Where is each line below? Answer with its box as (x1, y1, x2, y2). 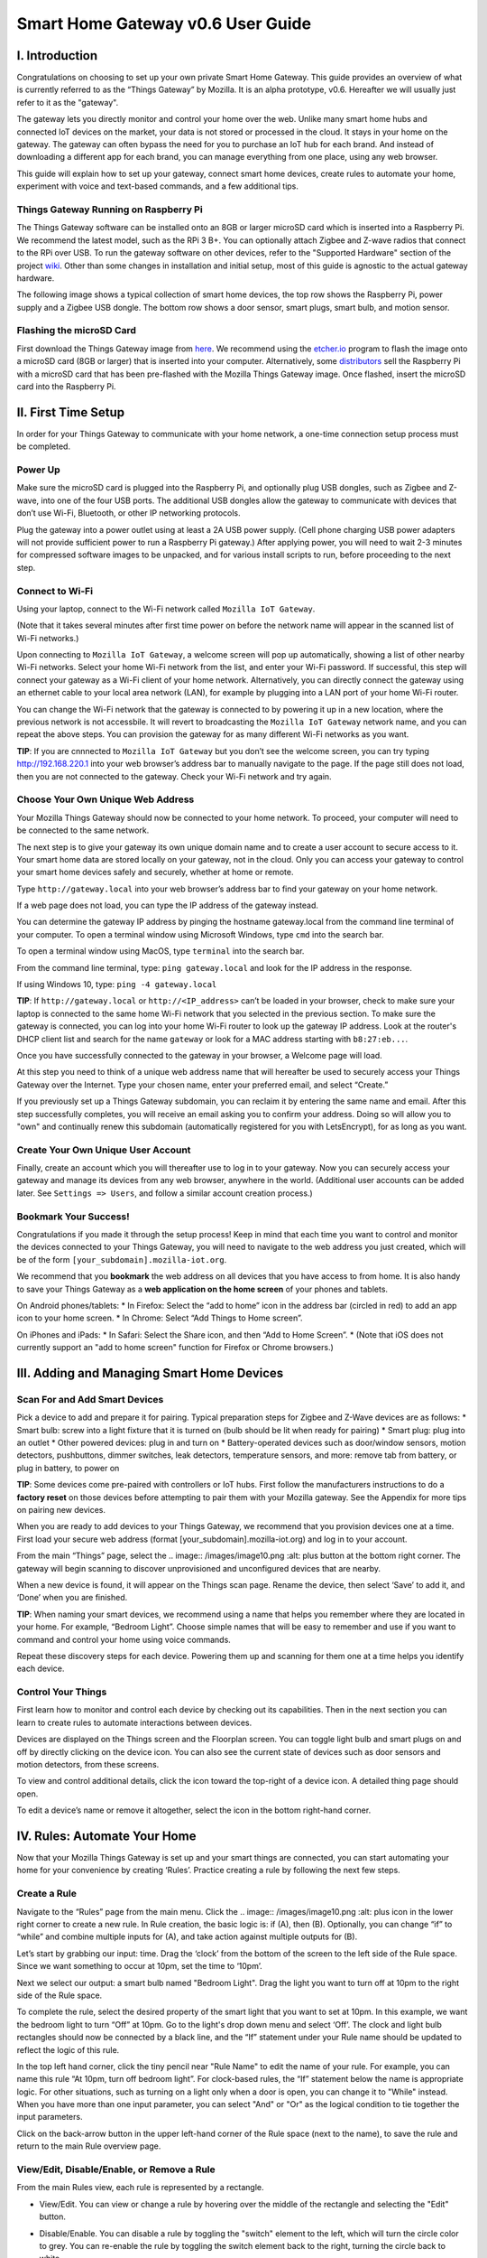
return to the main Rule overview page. (16, 2141, 161, 2151)
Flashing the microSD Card (16, 324, 137, 337)
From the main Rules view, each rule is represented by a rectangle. (16, 2182, 264, 2193)
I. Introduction (16, 48, 98, 63)
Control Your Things (16, 1685, 107, 1698)
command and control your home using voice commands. (16, 1634, 232, 1645)
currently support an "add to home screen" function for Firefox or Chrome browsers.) (16, 1342, 334, 1353)
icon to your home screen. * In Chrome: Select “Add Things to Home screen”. (16, 1312, 303, 1323)
